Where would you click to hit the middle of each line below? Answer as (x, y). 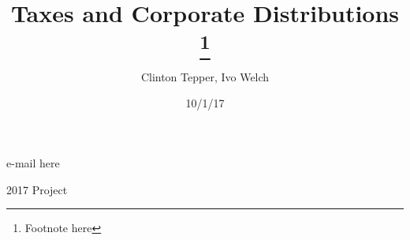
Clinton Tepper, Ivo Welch (205, 76)
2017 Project (37, 189)
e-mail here (33, 162)
